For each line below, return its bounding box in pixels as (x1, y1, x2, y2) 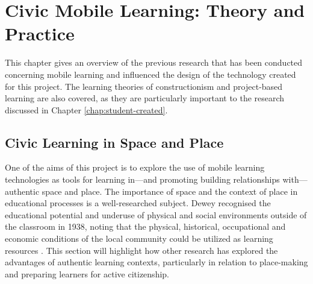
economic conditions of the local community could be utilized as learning (5, 232, 273, 245)
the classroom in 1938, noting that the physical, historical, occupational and (5, 220, 286, 233)
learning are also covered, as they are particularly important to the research (5, 92, 285, 104)
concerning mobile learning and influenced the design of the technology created (5, 68, 296, 80)
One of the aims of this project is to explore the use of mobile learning (5, 161, 265, 174)
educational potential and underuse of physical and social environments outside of (5, 208, 307, 221)
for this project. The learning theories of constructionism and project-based (5, 80, 283, 92)
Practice (5, 21, 75, 46)
